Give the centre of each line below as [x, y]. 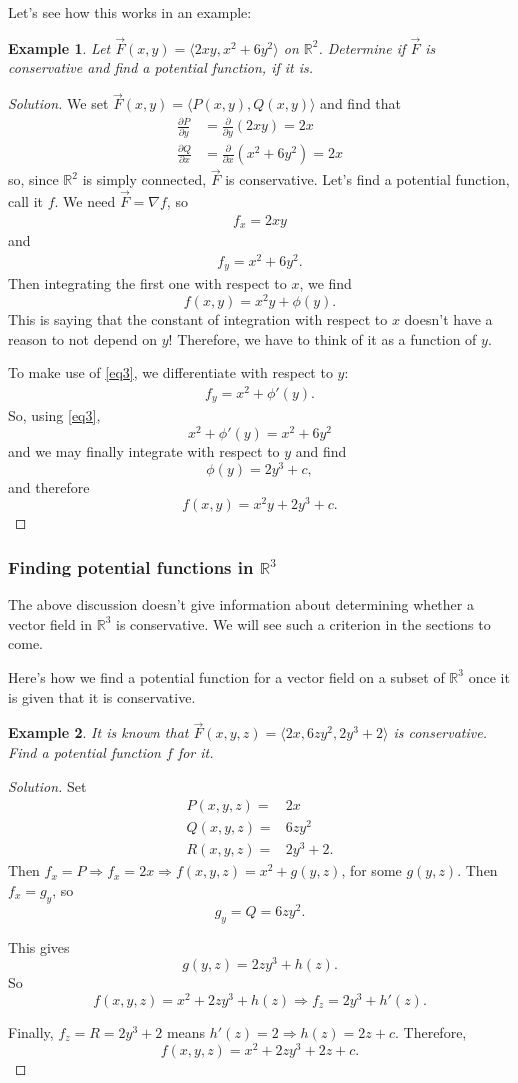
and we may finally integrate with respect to [144, 450]
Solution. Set [47, 785]
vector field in [50, 623]
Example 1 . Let [59, 47]
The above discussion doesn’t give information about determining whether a [241, 604]
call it [25, 201]
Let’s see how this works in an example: [130, 12]
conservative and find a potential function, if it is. [161, 67]
